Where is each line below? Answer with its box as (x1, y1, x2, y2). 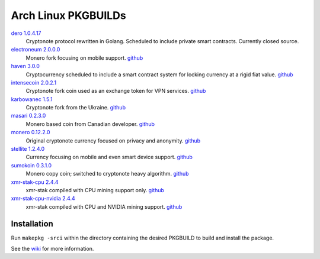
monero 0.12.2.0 (11, 129, 50, 136)
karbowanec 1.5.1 (11, 95, 53, 103)
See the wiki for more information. (11, 245, 94, 252)
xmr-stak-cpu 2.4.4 (11, 178, 59, 186)
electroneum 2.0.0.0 (11, 46, 60, 53)
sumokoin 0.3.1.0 (11, 161, 52, 169)
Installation (11, 219, 53, 229)
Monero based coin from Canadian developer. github (25, 120, 155, 127)
